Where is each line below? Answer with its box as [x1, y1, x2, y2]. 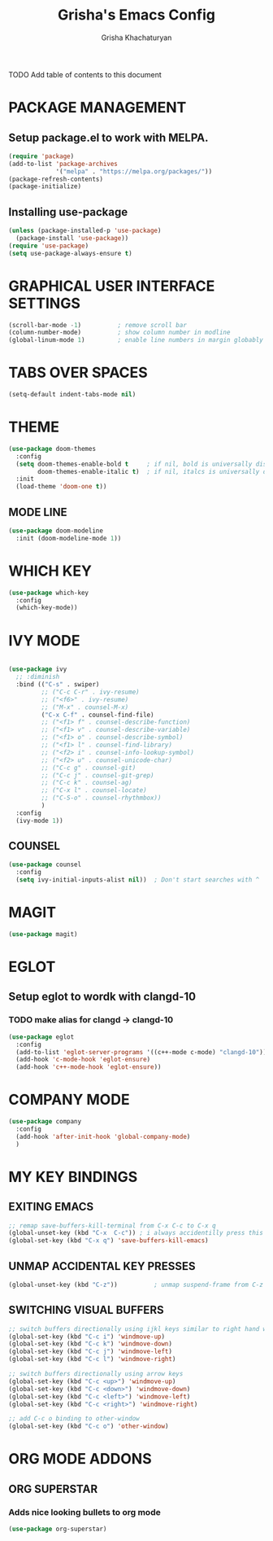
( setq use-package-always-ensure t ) [8, 249, 132, 257]
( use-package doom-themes [8, 444, 96, 453]
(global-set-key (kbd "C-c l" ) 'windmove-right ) [8, 1355, 176, 1364]
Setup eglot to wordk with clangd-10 [8, 990, 197, 1004]
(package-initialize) [8, 182, 82, 190]
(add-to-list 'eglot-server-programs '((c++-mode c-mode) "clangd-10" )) [15, 1048, 267, 1056]
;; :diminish [15, 673, 60, 681]
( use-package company [8, 1118, 82, 1126]
